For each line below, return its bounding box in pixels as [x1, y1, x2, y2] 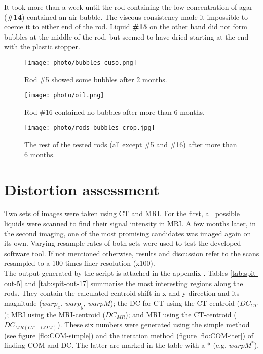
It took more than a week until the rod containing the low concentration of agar [4, 2, 253, 12]
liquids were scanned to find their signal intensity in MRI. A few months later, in [4, 218, 256, 229]
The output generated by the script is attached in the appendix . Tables [4, 268, 228, 278]
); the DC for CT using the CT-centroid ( [110, 297, 240, 308]
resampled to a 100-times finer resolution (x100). [4, 258, 155, 268]
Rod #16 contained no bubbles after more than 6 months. [24, 106, 205, 117]
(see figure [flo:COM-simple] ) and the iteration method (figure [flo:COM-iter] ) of [4, 330, 253, 340]
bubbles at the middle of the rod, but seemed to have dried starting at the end [4, 31, 249, 42]
